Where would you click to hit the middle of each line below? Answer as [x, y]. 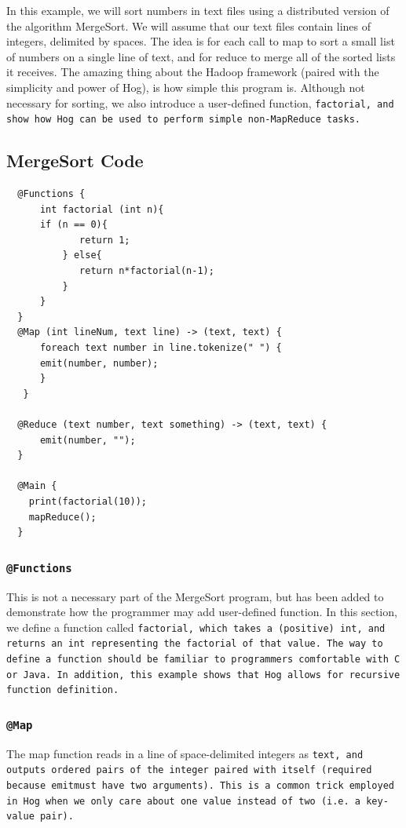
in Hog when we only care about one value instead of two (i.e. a [184, 801]
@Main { [37, 486]
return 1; [105, 240]
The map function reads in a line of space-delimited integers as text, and [185, 753]
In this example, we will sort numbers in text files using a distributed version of [198, 10]
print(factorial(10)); [88, 501]
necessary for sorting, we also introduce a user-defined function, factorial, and [200, 102]
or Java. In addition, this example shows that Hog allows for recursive [203, 675]
